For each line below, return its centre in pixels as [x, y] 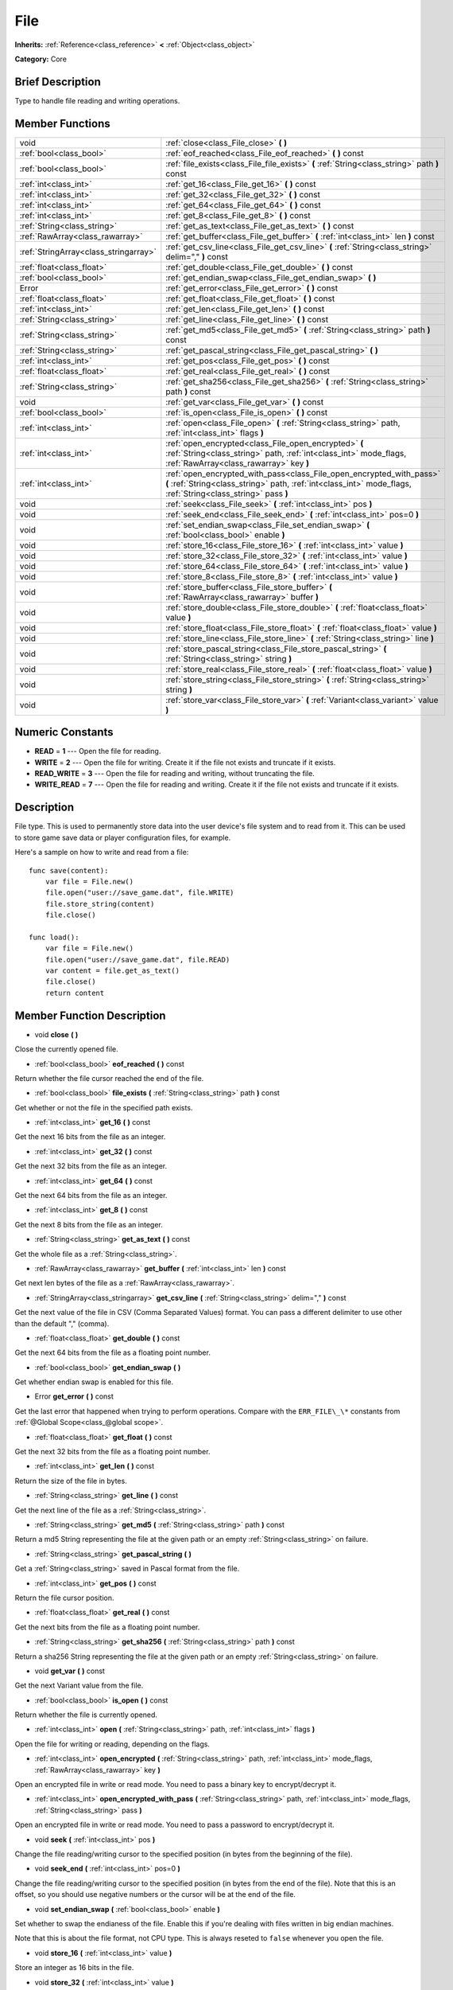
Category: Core [41, 59]
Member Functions [62, 123]
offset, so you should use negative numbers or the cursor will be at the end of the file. [155, 1894]
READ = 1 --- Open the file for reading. [98, 751]
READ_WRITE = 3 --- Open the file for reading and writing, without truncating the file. [175, 774]
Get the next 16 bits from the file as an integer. [90, 1137]
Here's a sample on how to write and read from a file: [102, 853]
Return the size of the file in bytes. [71, 1481]
